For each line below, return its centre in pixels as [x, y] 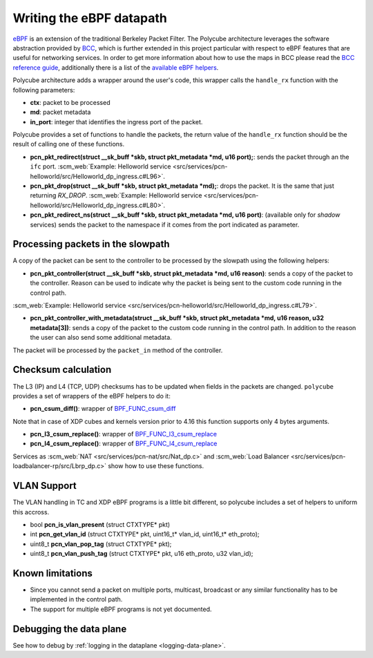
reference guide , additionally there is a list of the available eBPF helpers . [116, 67]
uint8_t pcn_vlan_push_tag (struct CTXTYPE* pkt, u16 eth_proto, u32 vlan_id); [142, 554]
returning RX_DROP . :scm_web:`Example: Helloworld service [116, 195]
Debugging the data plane [70, 629]
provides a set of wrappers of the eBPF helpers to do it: [92, 396]
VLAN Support [45, 486]
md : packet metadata [60, 112]
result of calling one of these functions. [69, 144]
